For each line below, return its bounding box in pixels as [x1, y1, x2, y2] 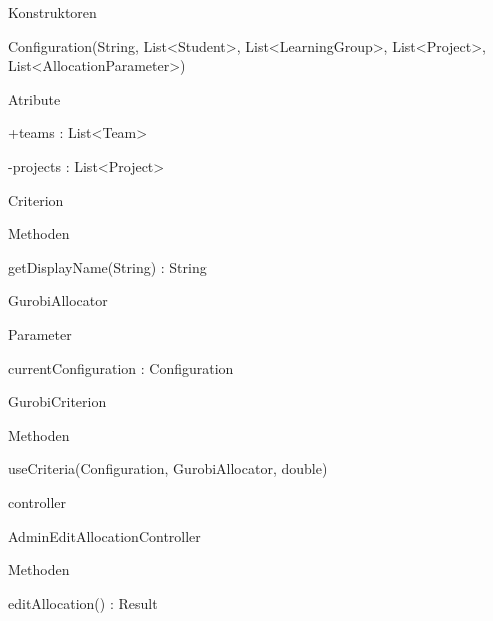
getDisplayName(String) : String [8, 256, 207, 277]
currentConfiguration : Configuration [8, 357, 234, 378]
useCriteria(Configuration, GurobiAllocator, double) [8, 458, 328, 479]
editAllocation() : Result [8, 592, 158, 613]
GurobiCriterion [8, 391, 107, 412]
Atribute [8, 88, 61, 109]
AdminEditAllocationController [8, 525, 201, 546]
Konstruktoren [8, 2, 97, 22]
